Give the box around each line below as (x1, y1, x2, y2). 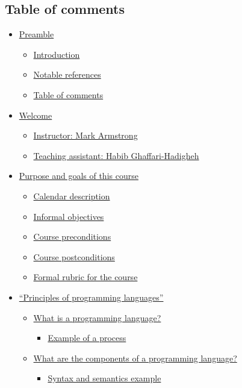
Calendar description (33, 189, 110, 202)
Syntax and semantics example (48, 372, 161, 384)
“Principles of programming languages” (19, 290, 164, 303)
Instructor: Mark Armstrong (33, 129, 138, 142)
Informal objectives (33, 210, 104, 222)
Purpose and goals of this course (19, 169, 138, 182)
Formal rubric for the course (33, 271, 138, 283)
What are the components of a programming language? (33, 351, 237, 364)
